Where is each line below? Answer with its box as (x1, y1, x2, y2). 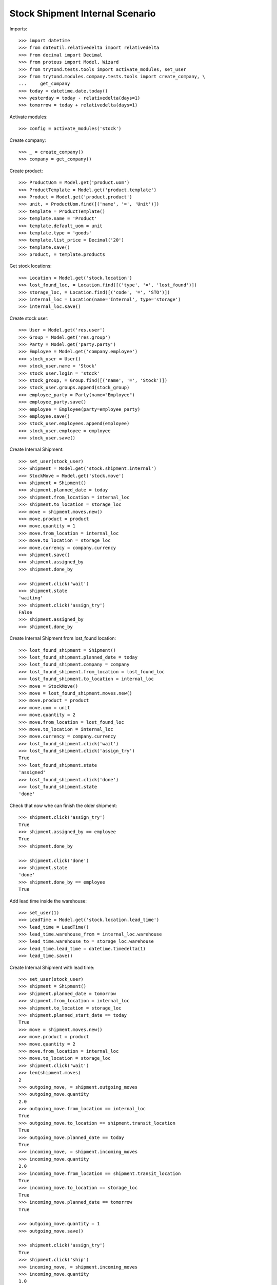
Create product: (9, 168, 43, 174)
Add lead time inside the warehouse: (9, 897, 87, 904)
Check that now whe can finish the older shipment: (9, 802, 117, 809)
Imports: (9, 26, 28, 32)
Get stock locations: (9, 263, 52, 269)
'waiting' (18, 595, 43, 601)
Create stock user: (9, 315, 49, 321)
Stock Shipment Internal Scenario (9, 8, 156, 19)
